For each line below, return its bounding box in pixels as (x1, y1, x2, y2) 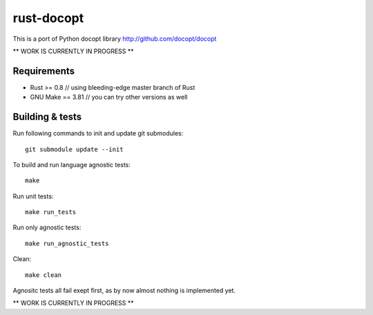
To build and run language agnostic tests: (12, 160, 131, 169)
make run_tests (25, 208, 77, 216)
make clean (25, 271, 62, 279)
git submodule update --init (25, 145, 124, 153)
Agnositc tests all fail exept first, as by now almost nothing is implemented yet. (12, 287, 236, 295)
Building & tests (12, 111, 82, 123)
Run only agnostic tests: (12, 223, 82, 231)
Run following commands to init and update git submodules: (12, 129, 184, 137)
